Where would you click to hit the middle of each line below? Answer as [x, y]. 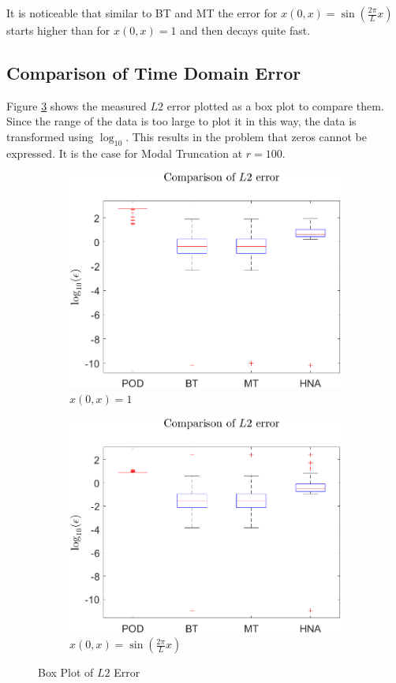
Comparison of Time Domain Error [154, 72]
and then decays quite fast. [245, 30]
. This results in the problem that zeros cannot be [246, 136]
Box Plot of [66, 672]
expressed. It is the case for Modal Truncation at [125, 153]
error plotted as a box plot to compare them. [275, 105]
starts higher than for [58, 30]
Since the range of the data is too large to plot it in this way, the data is [181, 121]
